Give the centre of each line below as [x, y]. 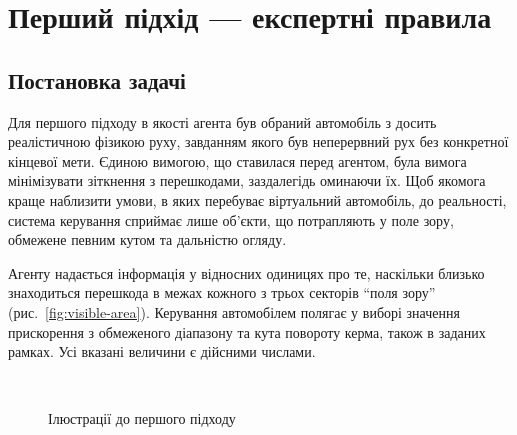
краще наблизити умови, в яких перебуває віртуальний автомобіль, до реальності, [257, 199]
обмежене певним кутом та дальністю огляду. [147, 239]
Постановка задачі [97, 79]
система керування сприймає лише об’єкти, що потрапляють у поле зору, [231, 219]
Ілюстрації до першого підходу [142, 418]
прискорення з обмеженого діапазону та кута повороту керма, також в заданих [247, 331]
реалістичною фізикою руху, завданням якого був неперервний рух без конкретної [258, 141]
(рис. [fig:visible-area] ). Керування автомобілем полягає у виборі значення [234, 311]
